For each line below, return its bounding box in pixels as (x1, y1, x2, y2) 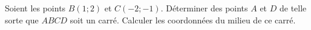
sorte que (5, 13, 39, 26)
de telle (279, 2, 307, 14)
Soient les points (5, 2, 66, 14)
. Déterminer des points (160, 2, 248, 14)
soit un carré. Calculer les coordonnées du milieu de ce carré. (70, 13, 296, 26)
